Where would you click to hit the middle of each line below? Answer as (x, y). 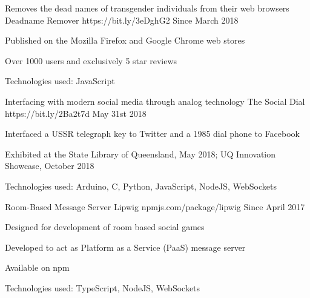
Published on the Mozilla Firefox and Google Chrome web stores (125, 40)
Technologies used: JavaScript (60, 81)
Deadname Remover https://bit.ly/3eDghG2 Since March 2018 (122, 20)
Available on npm (37, 267)
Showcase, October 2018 (50, 166)
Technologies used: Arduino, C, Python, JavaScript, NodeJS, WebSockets (141, 186)
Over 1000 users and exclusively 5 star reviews (91, 60)
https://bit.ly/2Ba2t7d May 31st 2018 (76, 113)
